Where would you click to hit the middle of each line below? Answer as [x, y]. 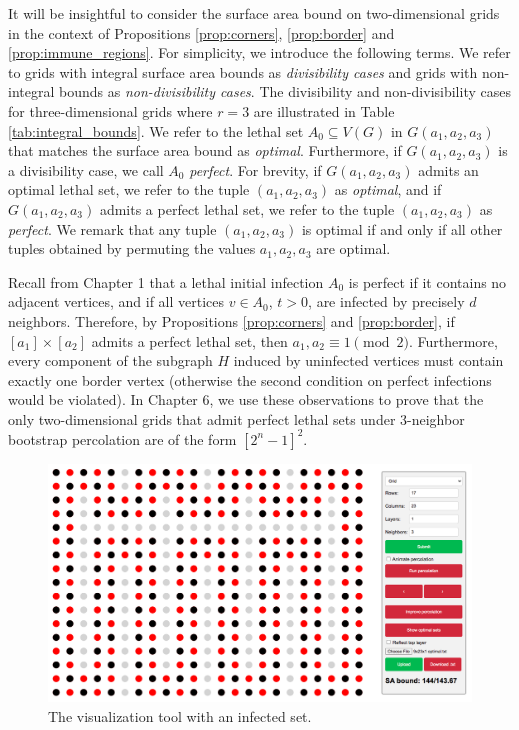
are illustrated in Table [324, 110]
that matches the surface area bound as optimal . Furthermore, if [205, 150]
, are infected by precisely [386, 301]
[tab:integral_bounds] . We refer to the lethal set [156, 130]
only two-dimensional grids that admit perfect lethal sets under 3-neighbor [236, 418]
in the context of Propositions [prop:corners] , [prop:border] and [201, 32]
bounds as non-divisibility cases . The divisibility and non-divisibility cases [284, 91]
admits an [448, 169]
